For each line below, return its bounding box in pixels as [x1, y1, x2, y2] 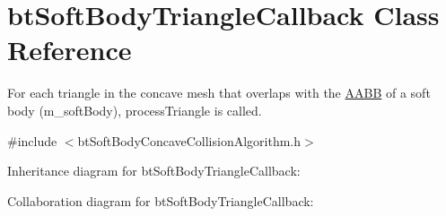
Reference [7, 31, 132, 68]
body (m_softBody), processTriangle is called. [7, 100, 262, 119]
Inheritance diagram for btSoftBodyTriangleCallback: [7, 161, 301, 180]
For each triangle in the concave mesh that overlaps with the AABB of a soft [7, 83, 431, 102]
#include [7, 131, 57, 150]
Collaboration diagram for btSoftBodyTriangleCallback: [7, 191, 314, 210]
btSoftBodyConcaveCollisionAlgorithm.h [77, 131, 302, 150]
